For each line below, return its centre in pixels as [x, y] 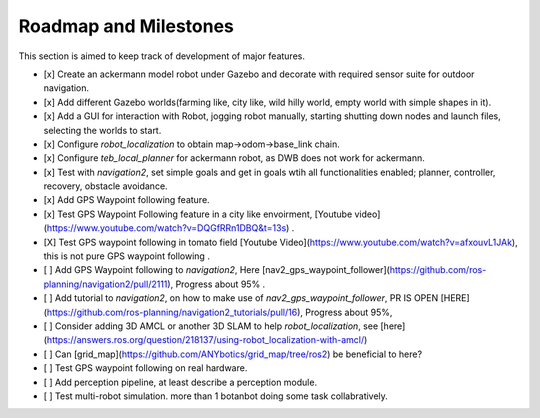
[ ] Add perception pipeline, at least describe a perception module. [180, 382]
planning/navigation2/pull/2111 [105, 284]
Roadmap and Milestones [126, 26]
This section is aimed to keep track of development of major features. [161, 56]
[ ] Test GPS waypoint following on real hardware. [145, 368]
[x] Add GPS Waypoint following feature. [126, 200]
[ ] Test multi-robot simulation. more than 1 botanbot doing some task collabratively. [216, 396]
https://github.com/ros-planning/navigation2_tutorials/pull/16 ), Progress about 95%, [219, 312]
